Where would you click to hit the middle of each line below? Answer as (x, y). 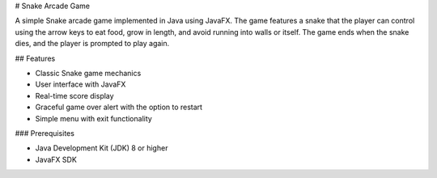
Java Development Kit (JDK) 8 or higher (102, 148)
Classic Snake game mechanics (88, 73)
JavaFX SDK (56, 159)
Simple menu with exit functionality (94, 118)
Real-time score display (74, 95)
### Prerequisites (45, 133)
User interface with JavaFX (81, 84)
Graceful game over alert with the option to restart (119, 107)
